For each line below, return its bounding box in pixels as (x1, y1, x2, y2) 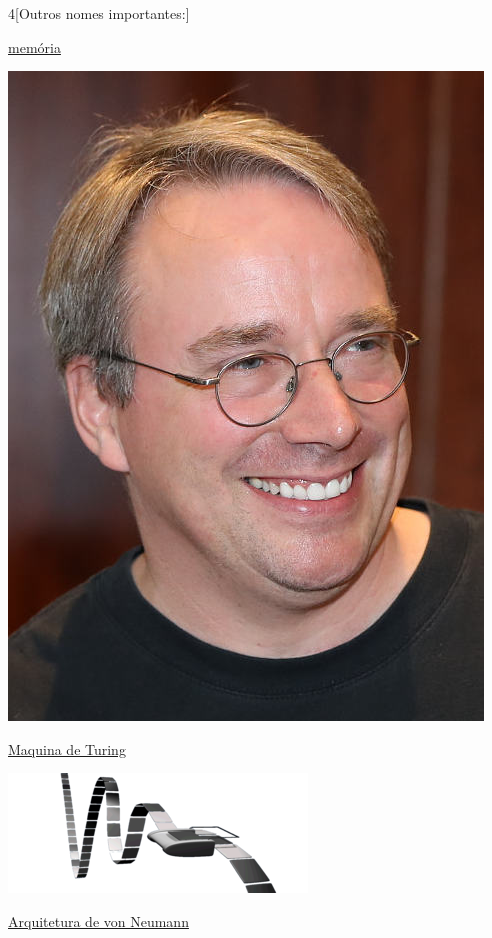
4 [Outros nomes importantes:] (8, 3, 190, 23)
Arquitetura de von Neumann (8, 910, 189, 931)
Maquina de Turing (8, 738, 126, 759)
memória (8, 36, 61, 57)
